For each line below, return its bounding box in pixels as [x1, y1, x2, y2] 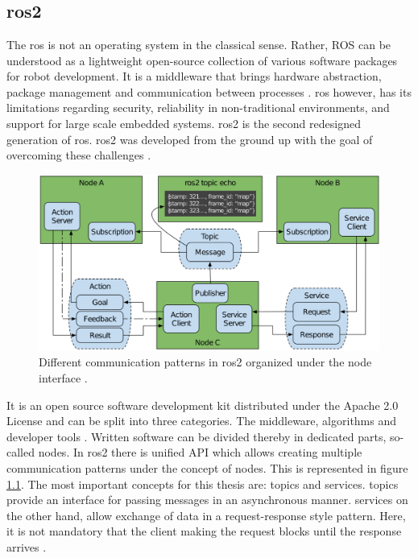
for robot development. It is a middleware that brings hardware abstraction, [6, 68, 382, 85]
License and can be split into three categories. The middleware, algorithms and [6, 412, 397, 429]
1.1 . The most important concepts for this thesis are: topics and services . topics [6, 475, 399, 492]
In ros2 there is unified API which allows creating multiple [72, 444, 362, 461]
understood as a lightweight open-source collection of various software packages [6, 52, 398, 68]
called [6, 444, 35, 461]
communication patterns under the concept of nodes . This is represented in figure [6, 459, 408, 476]
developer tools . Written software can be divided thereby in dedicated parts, [6, 428, 387, 444]
